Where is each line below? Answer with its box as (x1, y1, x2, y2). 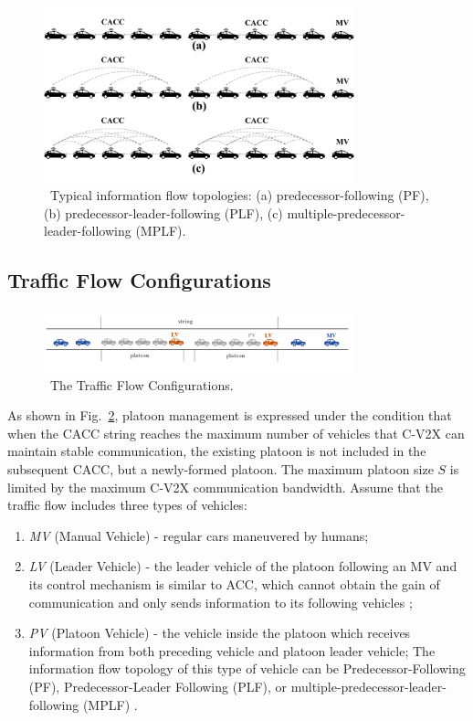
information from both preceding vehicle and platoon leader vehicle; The (28, 641, 436, 660)
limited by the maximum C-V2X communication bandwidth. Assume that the (7, 477, 443, 496)
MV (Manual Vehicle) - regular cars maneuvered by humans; (28, 525, 369, 545)
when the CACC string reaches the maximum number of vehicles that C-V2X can (7, 423, 465, 442)
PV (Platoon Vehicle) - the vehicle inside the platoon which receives (28, 623, 411, 642)
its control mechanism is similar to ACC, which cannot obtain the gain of (28, 574, 440, 593)
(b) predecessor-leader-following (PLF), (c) (44, 203, 283, 222)
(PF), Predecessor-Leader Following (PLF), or (28, 676, 288, 695)
